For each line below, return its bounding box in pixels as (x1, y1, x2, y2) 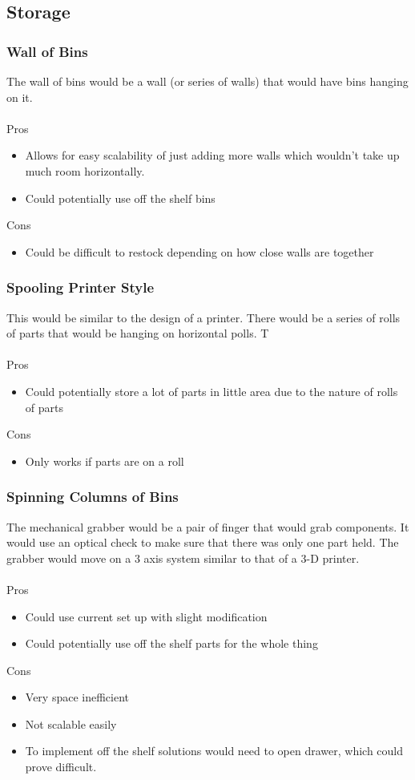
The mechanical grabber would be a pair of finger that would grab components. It (6, 518, 409, 535)
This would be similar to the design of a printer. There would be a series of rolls (6, 309, 401, 325)
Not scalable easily (25, 715, 117, 732)
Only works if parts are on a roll (25, 452, 184, 469)
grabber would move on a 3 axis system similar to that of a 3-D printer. (6, 549, 360, 566)
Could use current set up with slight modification (25, 608, 268, 624)
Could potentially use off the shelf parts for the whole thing (25, 635, 318, 652)
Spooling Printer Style (6, 277, 155, 297)
